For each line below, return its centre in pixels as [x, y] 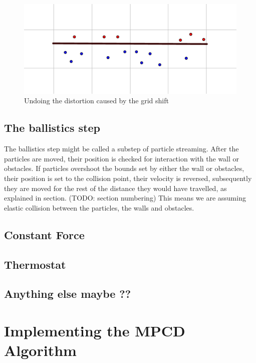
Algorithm [40, 350]
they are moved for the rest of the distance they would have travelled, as [115, 188]
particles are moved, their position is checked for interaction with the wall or [122, 158]
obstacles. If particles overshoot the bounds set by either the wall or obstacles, [124, 168]
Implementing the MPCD [95, 330]
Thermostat [35, 264]
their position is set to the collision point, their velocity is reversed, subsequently [128, 178]
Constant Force [44, 234]
